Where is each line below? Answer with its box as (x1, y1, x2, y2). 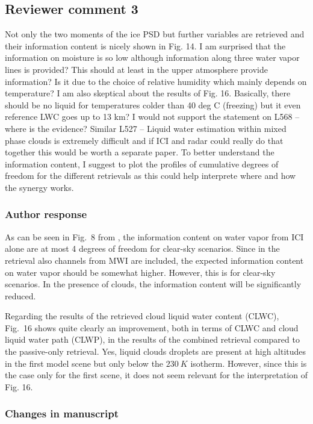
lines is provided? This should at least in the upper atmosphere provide (5, 63, 268, 75)
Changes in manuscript (5, 406, 119, 421)
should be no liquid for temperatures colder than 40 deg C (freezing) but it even (5, 98, 301, 111)
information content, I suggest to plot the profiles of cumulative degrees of (5, 157, 279, 170)
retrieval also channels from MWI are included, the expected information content (5, 254, 304, 266)
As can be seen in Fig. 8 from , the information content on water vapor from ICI (5, 230, 304, 243)
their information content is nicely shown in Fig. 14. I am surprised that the (5, 39, 286, 52)
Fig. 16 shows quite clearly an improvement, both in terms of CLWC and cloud (5, 321, 299, 334)
